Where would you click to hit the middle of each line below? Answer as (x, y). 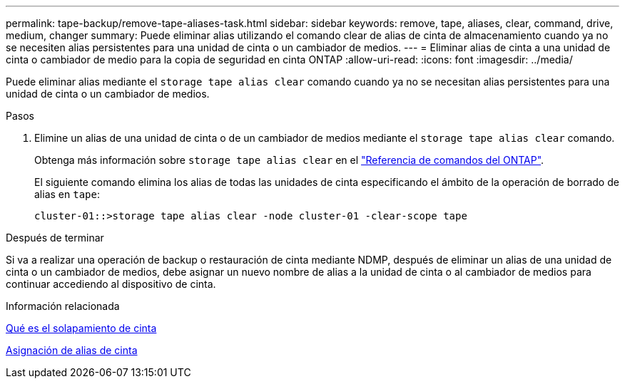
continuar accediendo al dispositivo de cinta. (111, 284)
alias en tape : (67, 194)
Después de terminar (55, 238)
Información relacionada (63, 306)
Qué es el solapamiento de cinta (81, 328)
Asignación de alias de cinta (72, 350)
